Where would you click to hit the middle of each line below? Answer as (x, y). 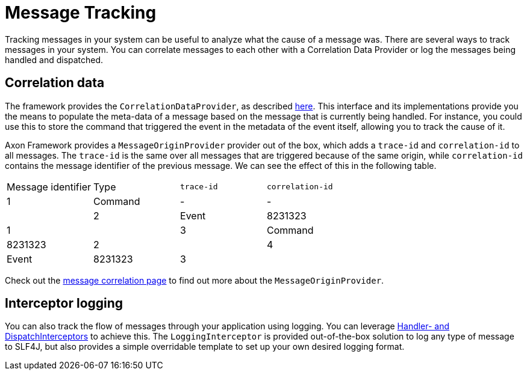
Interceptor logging (64, 303)
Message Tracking (81, 13)
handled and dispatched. (54, 59)
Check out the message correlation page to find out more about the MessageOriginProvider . (195, 280)
